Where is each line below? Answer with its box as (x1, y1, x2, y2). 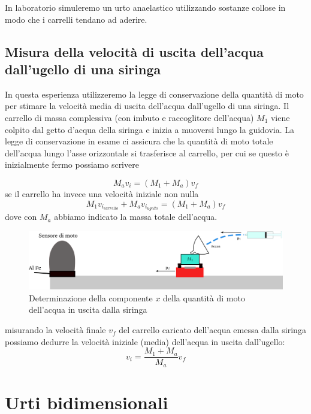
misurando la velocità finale (5, 324, 106, 336)
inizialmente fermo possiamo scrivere (5, 158, 139, 171)
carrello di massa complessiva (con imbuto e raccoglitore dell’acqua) (5, 111, 254, 123)
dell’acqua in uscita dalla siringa (29, 303, 147, 316)
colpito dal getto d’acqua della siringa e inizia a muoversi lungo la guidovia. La (5, 123, 295, 135)
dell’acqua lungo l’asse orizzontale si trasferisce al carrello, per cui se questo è (5, 146, 289, 159)
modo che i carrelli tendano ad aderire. (5, 13, 147, 25)
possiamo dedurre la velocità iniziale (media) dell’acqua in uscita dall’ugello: (5, 335, 285, 347)
